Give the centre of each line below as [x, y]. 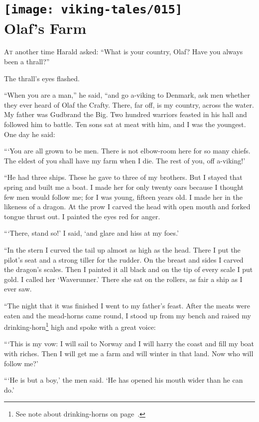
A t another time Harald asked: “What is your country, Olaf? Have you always [124, 52]
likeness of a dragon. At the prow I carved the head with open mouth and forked [127, 207]
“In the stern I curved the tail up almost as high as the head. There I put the [122, 249]
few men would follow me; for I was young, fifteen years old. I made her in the [123, 197]
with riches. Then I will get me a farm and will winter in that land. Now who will [129, 353]
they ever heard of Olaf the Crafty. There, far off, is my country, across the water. [129, 104]
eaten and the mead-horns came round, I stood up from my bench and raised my [128, 315]
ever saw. [18, 289]
